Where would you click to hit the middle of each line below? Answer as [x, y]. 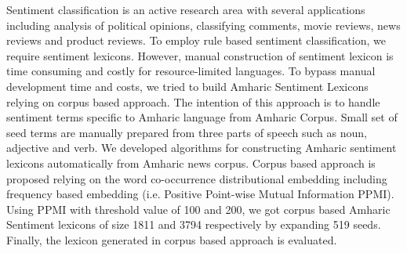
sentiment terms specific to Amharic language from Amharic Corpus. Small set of [202, 117]
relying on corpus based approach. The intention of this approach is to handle [193, 101]
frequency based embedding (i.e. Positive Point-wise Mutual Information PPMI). [200, 194]
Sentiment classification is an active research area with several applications [186, 9]
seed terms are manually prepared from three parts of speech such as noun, [187, 132]
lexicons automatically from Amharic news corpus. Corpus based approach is [191, 163]
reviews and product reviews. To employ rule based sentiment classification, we [196, 40]
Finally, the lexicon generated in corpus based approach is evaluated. [172, 239]
